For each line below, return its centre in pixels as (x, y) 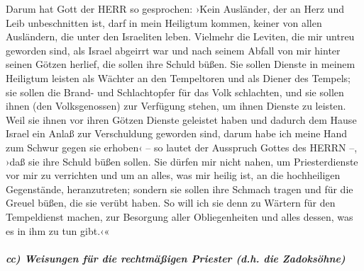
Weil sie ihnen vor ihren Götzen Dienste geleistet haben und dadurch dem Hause (181, 119)
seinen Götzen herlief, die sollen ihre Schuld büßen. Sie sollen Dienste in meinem (181, 64)
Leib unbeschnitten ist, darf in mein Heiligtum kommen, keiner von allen (164, 22)
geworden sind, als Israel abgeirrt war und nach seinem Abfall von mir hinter (173, 50)
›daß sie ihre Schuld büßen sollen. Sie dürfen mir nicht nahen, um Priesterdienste (182, 161)
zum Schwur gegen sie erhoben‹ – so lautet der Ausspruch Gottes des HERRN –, (182, 147)
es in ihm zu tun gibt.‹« (58, 230)
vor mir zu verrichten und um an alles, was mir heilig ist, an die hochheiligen (173, 175)
